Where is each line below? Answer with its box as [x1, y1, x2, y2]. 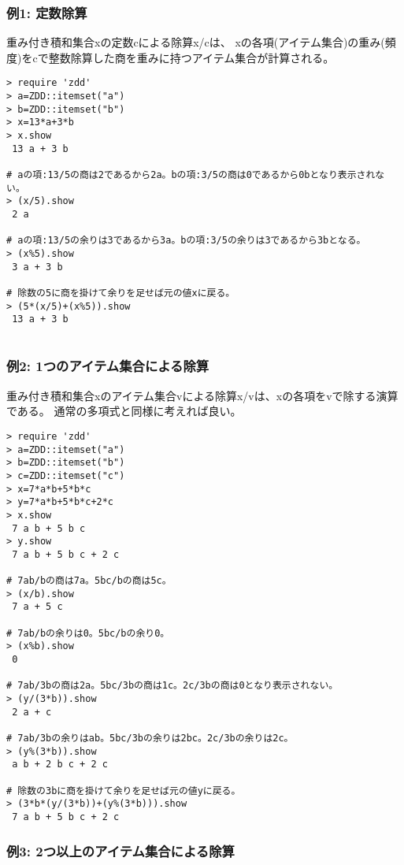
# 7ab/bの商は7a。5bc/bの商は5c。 [6, 575, 172, 587]
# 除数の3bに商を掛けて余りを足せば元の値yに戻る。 [6, 785, 241, 796]
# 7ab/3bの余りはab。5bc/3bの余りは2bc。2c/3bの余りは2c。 [6, 733, 294, 744]
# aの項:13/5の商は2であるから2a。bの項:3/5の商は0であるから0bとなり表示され [6, 169, 376, 180]
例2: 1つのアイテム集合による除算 [6, 356, 209, 376]
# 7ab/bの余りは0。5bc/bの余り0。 [6, 627, 170, 639]
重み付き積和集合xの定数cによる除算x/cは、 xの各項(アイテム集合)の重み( [6, 34, 385, 50]
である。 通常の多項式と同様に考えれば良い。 [6, 403, 242, 419]
